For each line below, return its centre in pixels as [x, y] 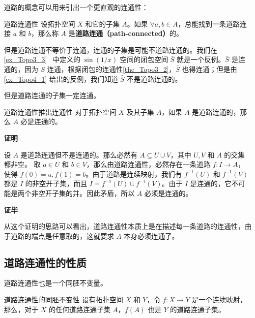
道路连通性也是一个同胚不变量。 [56, 283]
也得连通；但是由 [210, 69]
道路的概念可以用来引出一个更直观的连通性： [76, 7]
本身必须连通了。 [151, 236]
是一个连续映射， [219, 300]
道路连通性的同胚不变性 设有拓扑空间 [64, 300]
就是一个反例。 [201, 59]
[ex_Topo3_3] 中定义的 [42, 59]
